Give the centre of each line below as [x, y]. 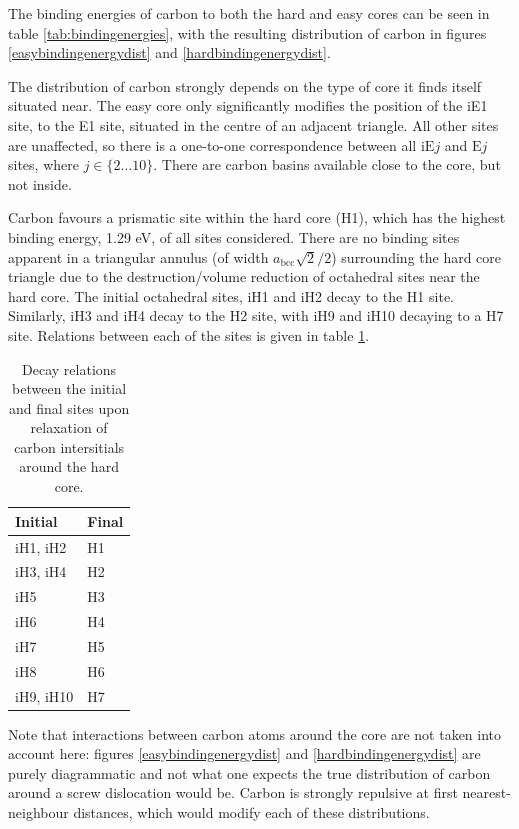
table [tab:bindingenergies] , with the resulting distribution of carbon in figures [247, 32]
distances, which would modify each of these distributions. [251, 812]
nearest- [486, 792]
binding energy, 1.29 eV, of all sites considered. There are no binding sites [234, 236]
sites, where [43, 164]
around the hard [69, 466]
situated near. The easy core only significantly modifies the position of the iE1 [248, 105]
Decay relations [69, 368]
